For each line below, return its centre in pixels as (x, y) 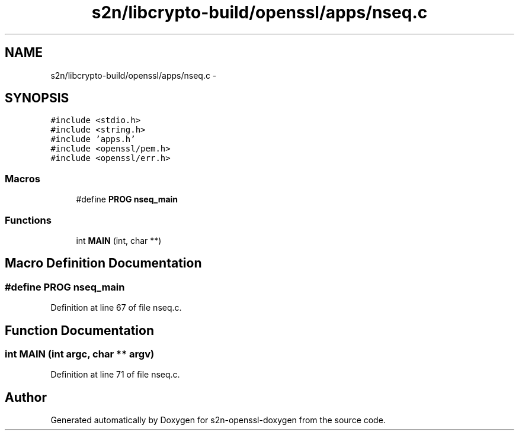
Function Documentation (79, 330)
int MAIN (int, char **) (119, 240)
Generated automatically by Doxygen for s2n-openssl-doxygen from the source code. (218, 420)
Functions (28, 220)
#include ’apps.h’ (93, 139)
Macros (23, 178)
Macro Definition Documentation (103, 263)
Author (26, 397)
